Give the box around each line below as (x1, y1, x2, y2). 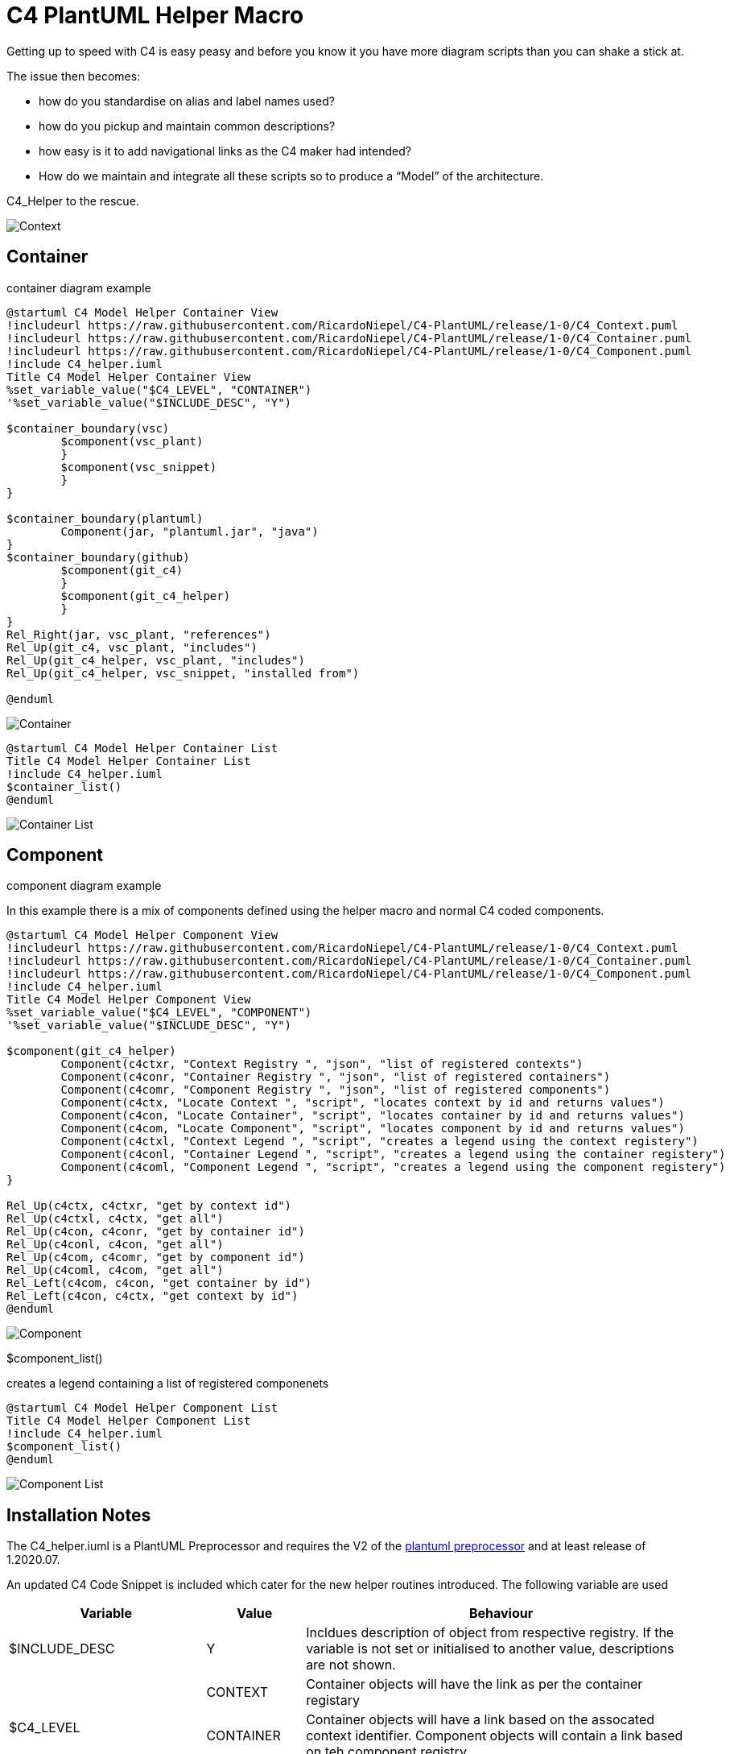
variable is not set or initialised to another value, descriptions (306, 1640, 674, 1657)
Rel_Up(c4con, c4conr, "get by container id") (6, 1225, 305, 1239)
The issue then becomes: (6, 68, 141, 83)
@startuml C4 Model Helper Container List (6, 741, 278, 755)
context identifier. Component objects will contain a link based (306, 1727, 683, 1744)
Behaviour (468, 1605, 534, 1622)
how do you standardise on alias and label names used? (39, 93, 335, 108)
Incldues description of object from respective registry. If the (306, 1624, 674, 1641)
